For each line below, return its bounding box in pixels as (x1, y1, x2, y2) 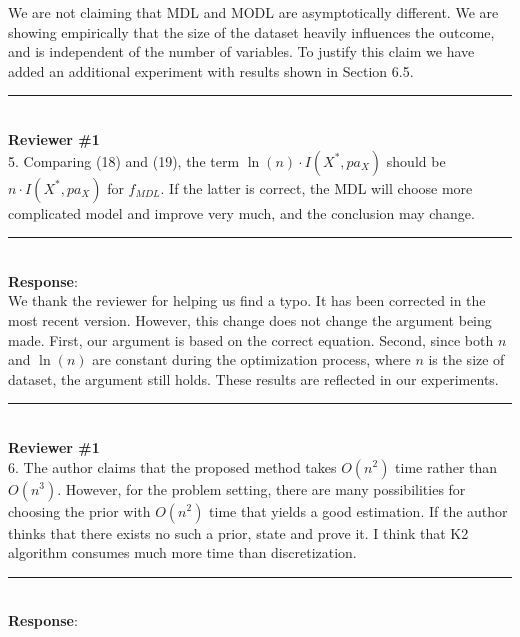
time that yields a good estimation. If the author (209, 500, 508, 521)
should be (386, 150, 446, 171)
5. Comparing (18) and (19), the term (8, 150, 240, 171)
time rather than (395, 456, 498, 477)
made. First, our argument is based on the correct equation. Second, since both (8, 329, 494, 350)
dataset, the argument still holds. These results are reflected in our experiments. (8, 368, 499, 389)
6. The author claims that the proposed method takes (8, 456, 337, 477)
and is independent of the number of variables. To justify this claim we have (8, 41, 475, 62)
